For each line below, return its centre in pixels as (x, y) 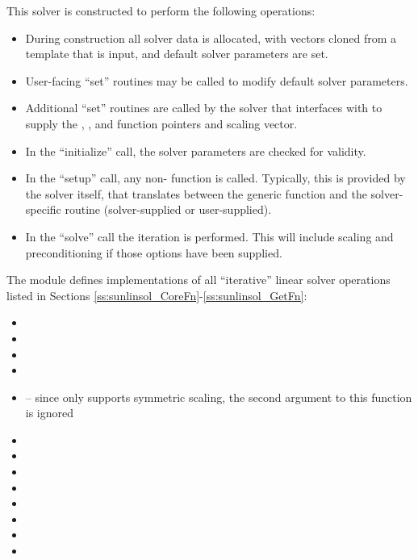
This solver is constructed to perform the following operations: (161, 10)
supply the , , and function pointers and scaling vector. (161, 123)
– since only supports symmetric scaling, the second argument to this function (219, 397)
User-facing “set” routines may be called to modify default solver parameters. (217, 80)
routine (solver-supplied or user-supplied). (168, 209)
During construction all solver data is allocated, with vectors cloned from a (211, 38)
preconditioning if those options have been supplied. (154, 252)
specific (43, 209)
